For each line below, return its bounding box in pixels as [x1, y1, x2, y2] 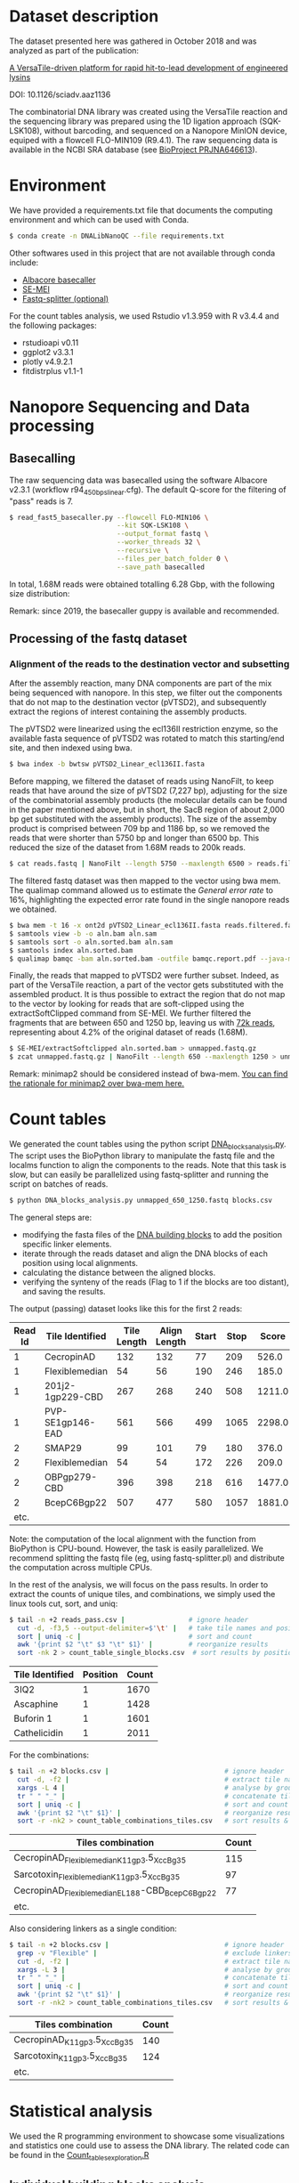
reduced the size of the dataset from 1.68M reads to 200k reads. [9, 842, 246, 853]
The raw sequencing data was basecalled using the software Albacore [9, 475, 268, 485]
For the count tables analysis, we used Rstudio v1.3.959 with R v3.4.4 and [9, 310, 279, 321]
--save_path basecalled [117, 563, 205, 572]
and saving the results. [21, 1286, 106, 1296]
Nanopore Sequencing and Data [9, 396, 251, 417]
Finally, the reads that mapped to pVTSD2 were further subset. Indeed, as [9, 970, 279, 981]
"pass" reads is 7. [9, 496, 74, 507]
